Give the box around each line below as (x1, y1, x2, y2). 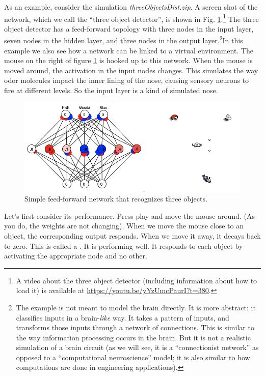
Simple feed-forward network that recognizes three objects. (24, 193, 207, 204)
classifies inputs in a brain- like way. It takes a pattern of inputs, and (16, 312, 229, 323)
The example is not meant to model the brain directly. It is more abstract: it (16, 302, 256, 312)
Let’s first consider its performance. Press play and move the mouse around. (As (4, 210, 255, 221)
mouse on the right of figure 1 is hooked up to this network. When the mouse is (4, 55, 253, 66)
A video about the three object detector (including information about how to (16, 275, 257, 285)
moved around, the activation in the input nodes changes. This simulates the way (4, 65, 258, 75)
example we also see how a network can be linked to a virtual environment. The (4, 45, 254, 55)
